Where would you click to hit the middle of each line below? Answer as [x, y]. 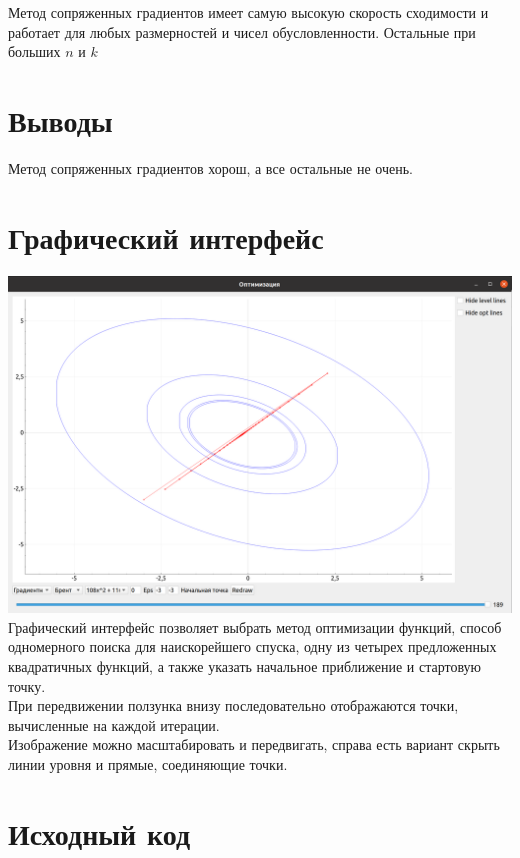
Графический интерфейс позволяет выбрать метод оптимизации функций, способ [255, 626]
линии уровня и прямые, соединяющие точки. [148, 764]
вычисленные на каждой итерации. [114, 724]
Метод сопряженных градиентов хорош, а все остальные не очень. [211, 167]
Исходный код [99, 832]
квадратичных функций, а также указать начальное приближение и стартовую [245, 666]
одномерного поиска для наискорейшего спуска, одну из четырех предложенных [252, 646]
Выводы [60, 119]
